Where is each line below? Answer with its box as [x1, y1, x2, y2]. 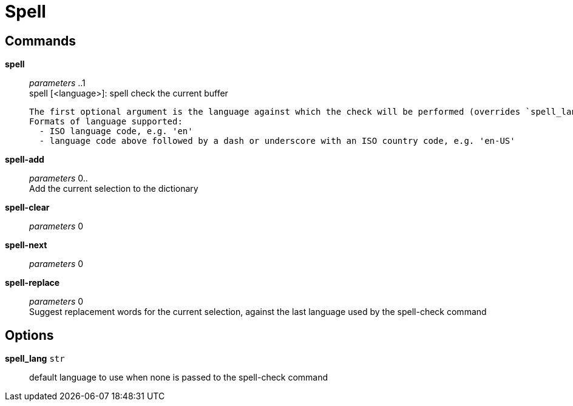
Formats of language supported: [29, 117, 183, 127]
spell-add [5, 154, 44, 165]
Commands [5, 33, 76, 49]
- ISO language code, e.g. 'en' [39, 126, 193, 137]
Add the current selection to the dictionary [29, 183, 198, 194]
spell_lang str [5, 353, 65, 364]
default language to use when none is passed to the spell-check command [29, 372, 328, 383]
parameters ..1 [29, 78, 86, 89]
